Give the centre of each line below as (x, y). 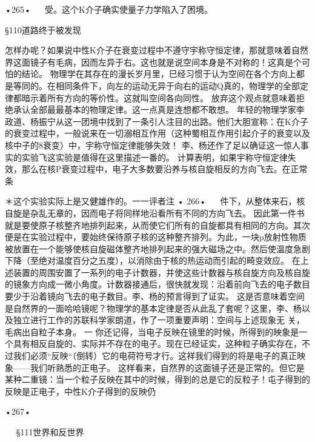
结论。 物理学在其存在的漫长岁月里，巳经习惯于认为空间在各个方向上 (159, 74)
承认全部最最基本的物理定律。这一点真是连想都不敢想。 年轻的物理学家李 (159, 109)
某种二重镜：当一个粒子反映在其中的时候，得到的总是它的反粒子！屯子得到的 (157, 379)
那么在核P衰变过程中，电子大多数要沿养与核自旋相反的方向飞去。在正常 (164, 169)
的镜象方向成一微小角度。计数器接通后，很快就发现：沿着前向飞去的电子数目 (157, 284)
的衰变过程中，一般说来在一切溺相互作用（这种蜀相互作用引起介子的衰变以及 (157, 133)
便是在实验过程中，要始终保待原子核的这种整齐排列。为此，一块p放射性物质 (156, 237)
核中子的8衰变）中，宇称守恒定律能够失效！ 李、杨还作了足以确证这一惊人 (153, 145)
